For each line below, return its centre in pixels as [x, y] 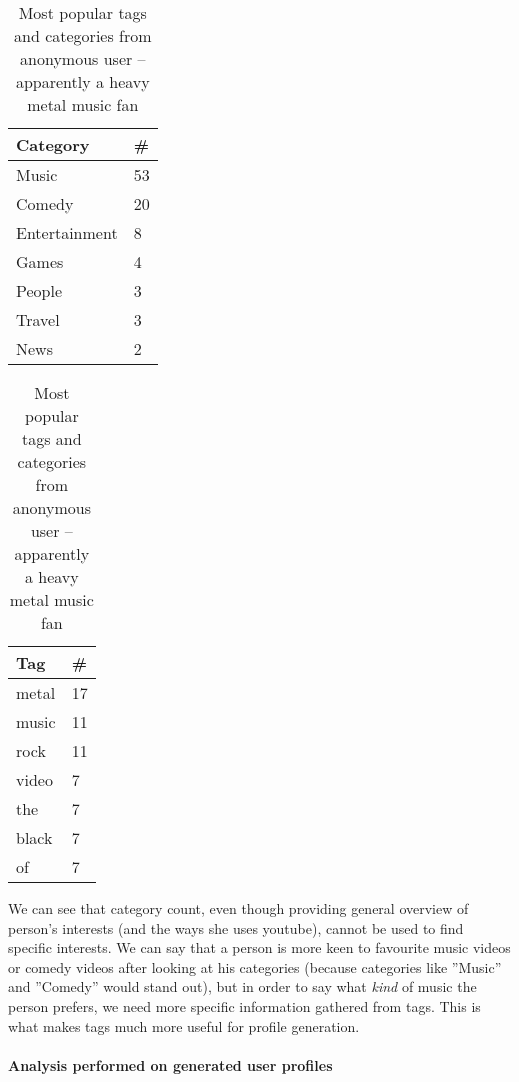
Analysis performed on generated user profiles [170, 1064]
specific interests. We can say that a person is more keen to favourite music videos [259, 947]
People [39, 290]
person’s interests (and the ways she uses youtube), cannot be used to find [236, 927]
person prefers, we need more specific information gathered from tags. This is [244, 1005]
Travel [38, 319]
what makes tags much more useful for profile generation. [184, 1025]
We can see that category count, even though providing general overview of [238, 908]
